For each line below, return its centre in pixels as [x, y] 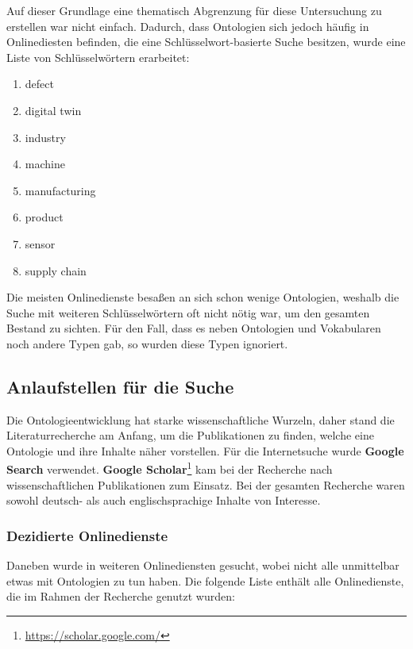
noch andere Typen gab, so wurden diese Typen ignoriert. [147, 343]
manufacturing [60, 190]
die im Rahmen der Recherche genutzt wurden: [121, 596]
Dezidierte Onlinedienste [87, 535]
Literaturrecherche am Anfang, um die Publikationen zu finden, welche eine [190, 435]
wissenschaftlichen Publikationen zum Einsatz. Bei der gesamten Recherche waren [206, 484]
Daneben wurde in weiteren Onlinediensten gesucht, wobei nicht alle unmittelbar [203, 565]
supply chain [56, 270]
